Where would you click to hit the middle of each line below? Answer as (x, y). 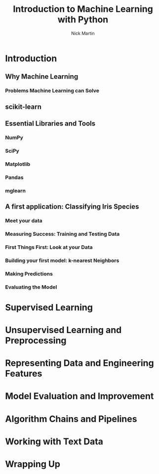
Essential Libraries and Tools (50, 124)
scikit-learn (23, 107)
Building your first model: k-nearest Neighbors (62, 260)
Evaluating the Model (31, 287)
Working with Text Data (54, 441)
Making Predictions (29, 274)
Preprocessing (36, 340)
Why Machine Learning (42, 77)
